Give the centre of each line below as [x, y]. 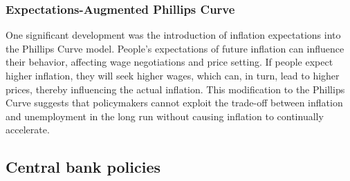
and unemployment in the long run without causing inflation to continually [165, 116]
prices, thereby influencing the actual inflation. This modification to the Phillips [175, 89]
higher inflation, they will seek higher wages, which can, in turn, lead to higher [173, 75]
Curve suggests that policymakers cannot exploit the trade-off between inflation [174, 103]
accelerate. [28, 130]
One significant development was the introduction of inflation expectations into [173, 35]
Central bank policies [83, 167]
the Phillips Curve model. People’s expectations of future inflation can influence [175, 48]
